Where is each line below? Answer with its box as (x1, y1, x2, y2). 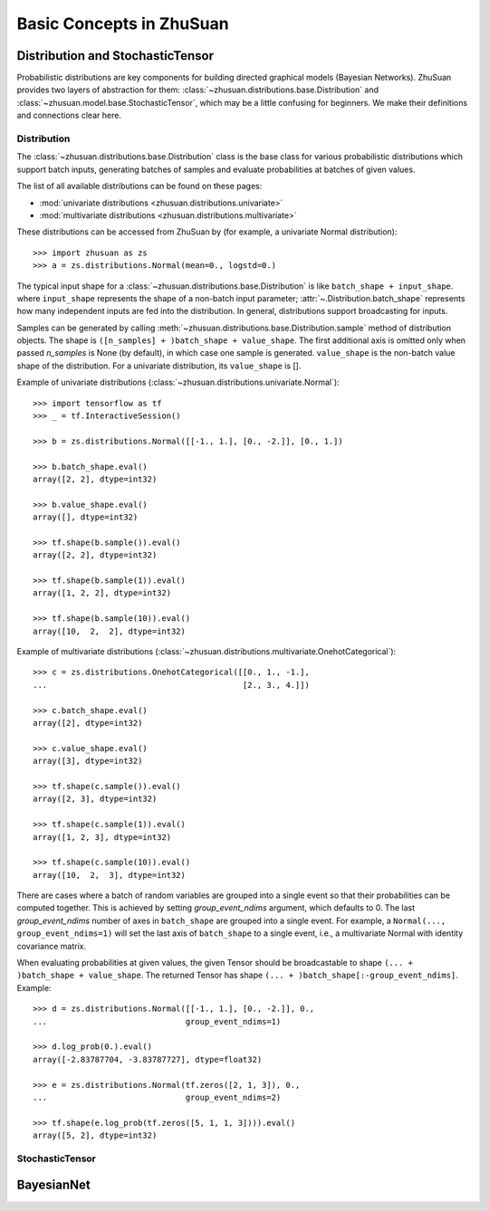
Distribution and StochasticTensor (16, 48, 215, 63)
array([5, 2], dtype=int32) (33, 1130, 158, 1140)
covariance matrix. (16, 940, 86, 951)
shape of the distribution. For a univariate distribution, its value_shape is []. (16, 360, 302, 371)
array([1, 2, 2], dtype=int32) (33, 588, 172, 598)
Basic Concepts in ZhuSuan (16, 14, 230, 33)
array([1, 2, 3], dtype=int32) (33, 832, 172, 842)
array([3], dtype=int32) (33, 756, 143, 767)
